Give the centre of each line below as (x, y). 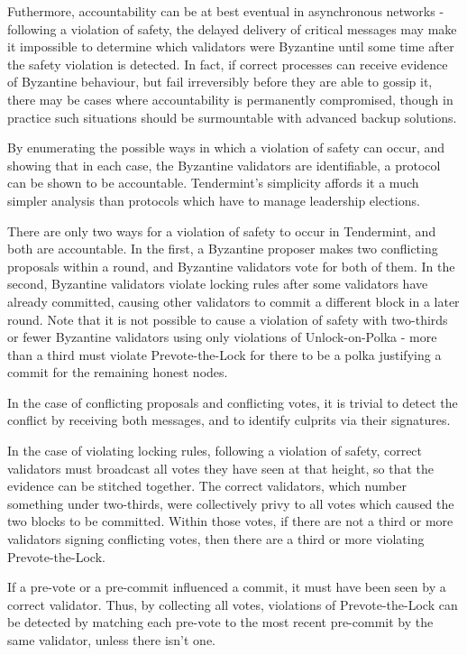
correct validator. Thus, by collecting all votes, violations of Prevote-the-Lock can (233, 604)
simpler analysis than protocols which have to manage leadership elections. (214, 200)
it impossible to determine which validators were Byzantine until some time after (231, 46)
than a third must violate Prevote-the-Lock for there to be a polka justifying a (224, 354)
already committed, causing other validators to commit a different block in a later (233, 301)
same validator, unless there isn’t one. (111, 640)
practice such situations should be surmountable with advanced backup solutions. (232, 117)
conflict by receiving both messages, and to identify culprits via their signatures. (229, 420)
